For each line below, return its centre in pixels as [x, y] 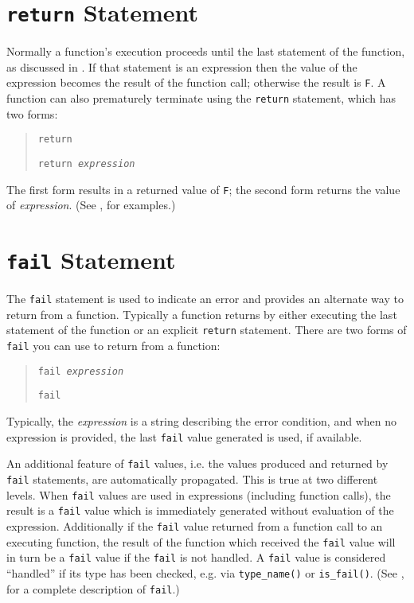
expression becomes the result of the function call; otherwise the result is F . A [196, 82]
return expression [86, 164]
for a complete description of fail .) [93, 588]
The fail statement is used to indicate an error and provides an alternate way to [205, 299]
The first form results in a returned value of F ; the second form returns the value [203, 189]
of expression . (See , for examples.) [91, 205]
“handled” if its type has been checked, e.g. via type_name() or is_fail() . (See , [205, 572]
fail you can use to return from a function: [113, 346]
